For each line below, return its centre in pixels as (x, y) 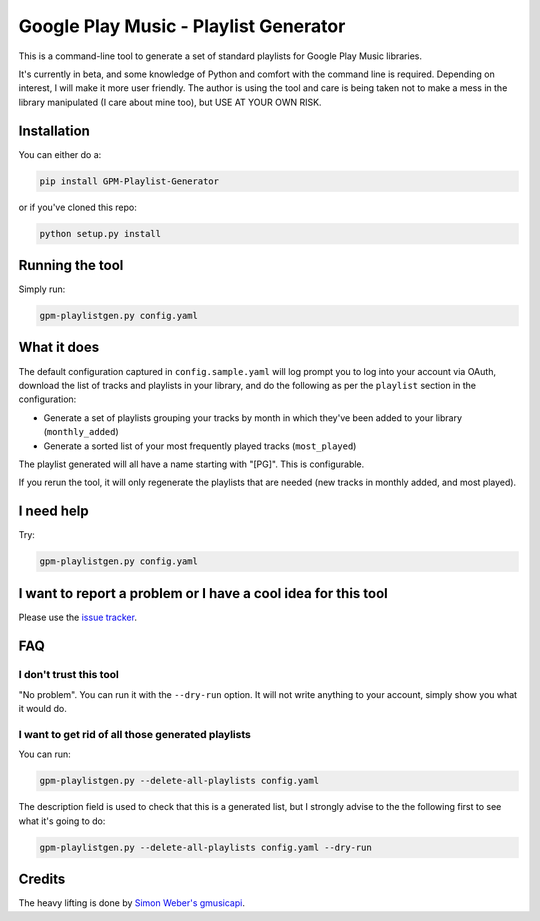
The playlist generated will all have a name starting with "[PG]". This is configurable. (191, 464)
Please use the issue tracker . (77, 617)
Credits (42, 879)
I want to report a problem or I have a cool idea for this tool (203, 593)
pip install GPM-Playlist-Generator (129, 181)
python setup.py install (100, 233)
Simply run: (42, 289)
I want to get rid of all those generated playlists (135, 734)
